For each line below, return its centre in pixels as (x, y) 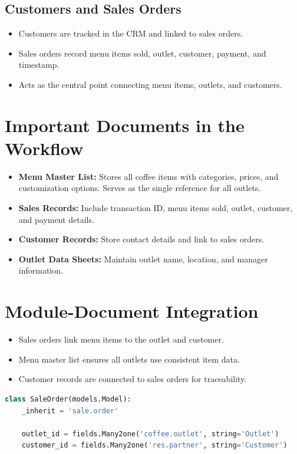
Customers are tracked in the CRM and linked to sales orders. (131, 33)
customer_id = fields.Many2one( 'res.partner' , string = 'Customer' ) (154, 445)
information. (41, 270)
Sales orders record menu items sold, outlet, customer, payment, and (142, 53)
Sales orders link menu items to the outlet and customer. (121, 339)
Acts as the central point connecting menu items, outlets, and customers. (150, 84)
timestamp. (39, 65)
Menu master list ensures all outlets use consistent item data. (129, 359)
